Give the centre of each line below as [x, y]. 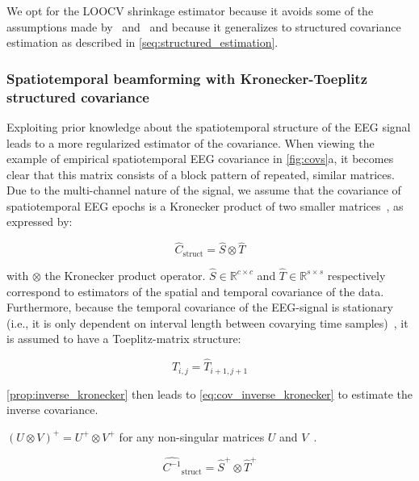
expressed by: [40, 222]
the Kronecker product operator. [125, 275]
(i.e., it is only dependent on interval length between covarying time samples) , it [207, 322]
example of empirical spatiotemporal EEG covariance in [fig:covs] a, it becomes [200, 159]
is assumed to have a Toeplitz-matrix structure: [124, 339]
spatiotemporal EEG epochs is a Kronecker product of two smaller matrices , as [205, 205]
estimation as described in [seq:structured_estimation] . [142, 42]
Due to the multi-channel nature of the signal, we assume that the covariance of [204, 190]
